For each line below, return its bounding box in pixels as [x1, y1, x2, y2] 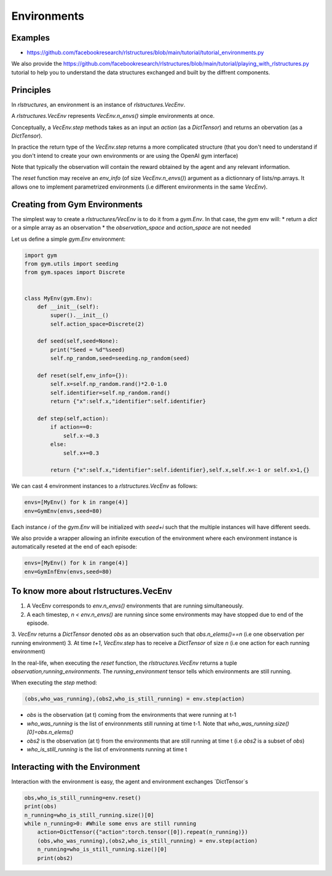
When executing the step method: [11, 679, 98, 686]
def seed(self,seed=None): [37, 338, 119, 345]
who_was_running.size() [227, 719, 290, 727]
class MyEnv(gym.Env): [24, 295, 93, 302]
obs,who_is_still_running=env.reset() [24, 794, 141, 801]
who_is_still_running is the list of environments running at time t [26, 745, 188, 753]
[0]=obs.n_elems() [26, 729, 74, 736]
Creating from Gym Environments [11, 199, 143, 209]
